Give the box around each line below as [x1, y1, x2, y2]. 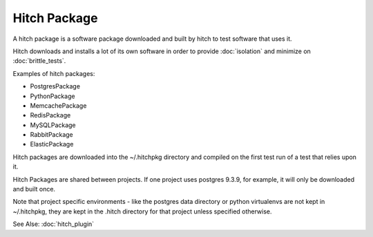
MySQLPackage [30, 121, 76, 129]
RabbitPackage [30, 131, 74, 139]
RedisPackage [30, 111, 71, 120]
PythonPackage [30, 92, 75, 100]
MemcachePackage [30, 101, 87, 110]
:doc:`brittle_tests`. [12, 57, 66, 65]
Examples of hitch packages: [12, 69, 95, 77]
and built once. [12, 185, 55, 193]
